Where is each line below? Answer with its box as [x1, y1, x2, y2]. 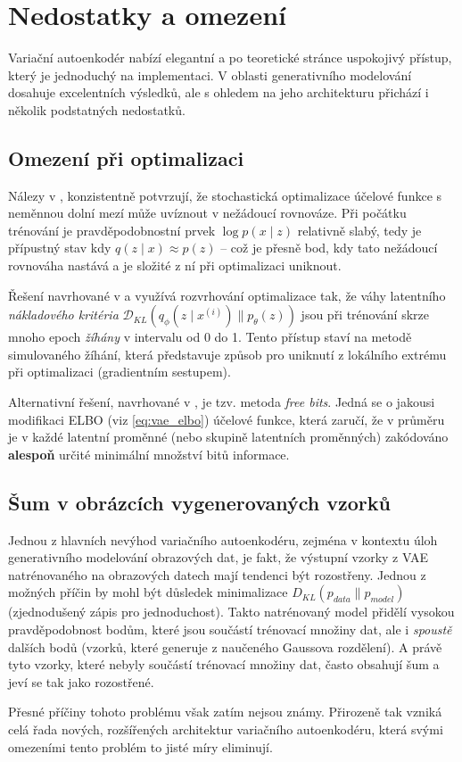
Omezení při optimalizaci [8, 144, 244, 171]
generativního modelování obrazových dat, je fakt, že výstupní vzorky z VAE [8, 548, 428, 567]
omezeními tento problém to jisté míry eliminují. [8, 737, 273, 756]
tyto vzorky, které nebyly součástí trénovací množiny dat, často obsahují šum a [8, 655, 440, 674]
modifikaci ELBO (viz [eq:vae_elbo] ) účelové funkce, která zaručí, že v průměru [8, 410, 445, 428]
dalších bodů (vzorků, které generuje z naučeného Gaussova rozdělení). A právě [8, 637, 442, 656]
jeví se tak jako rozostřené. [8, 672, 154, 691]
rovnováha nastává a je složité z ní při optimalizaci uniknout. [8, 256, 342, 275]
